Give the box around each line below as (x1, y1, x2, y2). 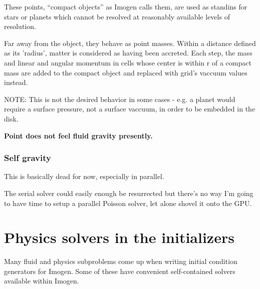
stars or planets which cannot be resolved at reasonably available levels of (4, 11, 230, 21)
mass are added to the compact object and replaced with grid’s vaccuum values (4, 67, 247, 77)
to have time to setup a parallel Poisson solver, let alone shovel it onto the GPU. (4, 197, 252, 208)
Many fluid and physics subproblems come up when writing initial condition (4, 256, 237, 266)
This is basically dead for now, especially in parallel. (4, 171, 164, 181)
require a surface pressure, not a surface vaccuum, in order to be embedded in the (4, 103, 255, 114)
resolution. (4, 21, 36, 31)
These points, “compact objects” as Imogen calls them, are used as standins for (4, 1, 247, 11)
